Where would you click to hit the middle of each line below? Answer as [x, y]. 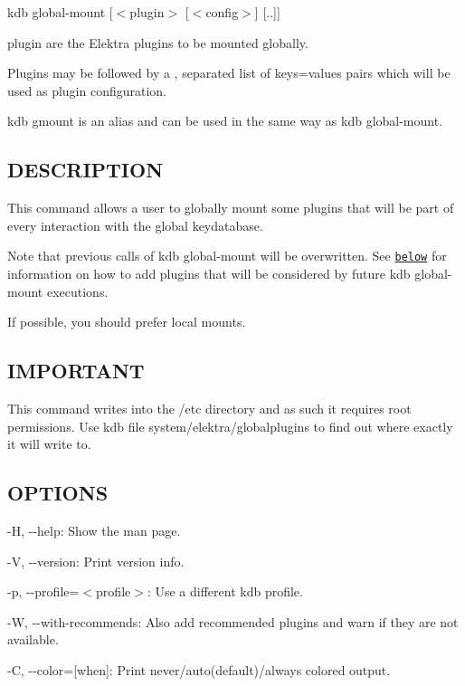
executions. [77, 291]
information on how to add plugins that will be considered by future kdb [209, 274]
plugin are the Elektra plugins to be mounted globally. [158, 42]
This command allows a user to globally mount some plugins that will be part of [231, 208]
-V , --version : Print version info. [96, 561]
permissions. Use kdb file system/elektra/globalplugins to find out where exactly [230, 426]
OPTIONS [58, 493]
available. [33, 639]
